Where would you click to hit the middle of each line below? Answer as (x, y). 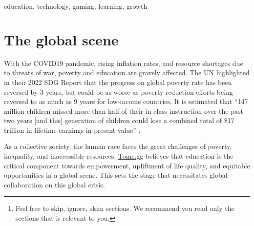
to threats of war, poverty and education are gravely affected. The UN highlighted (127, 72)
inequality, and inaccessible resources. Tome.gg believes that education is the (119, 156)
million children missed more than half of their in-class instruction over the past (124, 111)
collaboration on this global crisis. (54, 184)
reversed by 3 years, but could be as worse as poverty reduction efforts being (118, 92)
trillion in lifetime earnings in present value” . (72, 130)
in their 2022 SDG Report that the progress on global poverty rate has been (118, 82)
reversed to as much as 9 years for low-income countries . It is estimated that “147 (126, 101)
